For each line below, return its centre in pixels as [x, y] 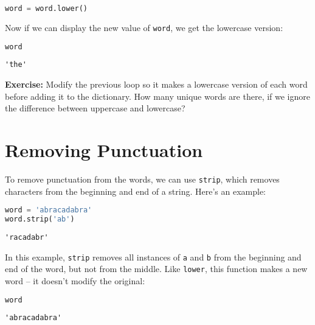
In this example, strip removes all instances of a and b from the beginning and [153, 257]
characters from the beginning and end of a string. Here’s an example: [135, 191]
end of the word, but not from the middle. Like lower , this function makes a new [156, 269]
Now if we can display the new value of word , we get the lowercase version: [144, 27]
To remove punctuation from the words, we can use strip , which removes [142, 179]
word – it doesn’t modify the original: [75, 280]
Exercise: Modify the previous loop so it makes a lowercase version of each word [156, 84]
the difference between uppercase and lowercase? [95, 108]
